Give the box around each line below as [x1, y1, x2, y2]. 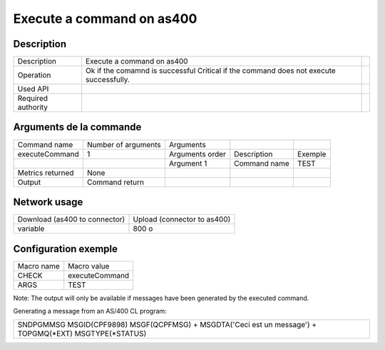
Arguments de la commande [13, 121, 142, 134]
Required [17, 94, 48, 104]
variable [17, 224, 45, 234]
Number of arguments [86, 139, 161, 149]
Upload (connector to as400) [133, 214, 231, 224]
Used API [17, 84, 49, 94]
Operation [17, 70, 51, 80]
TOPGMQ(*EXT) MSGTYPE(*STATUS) [17, 329, 147, 339]
